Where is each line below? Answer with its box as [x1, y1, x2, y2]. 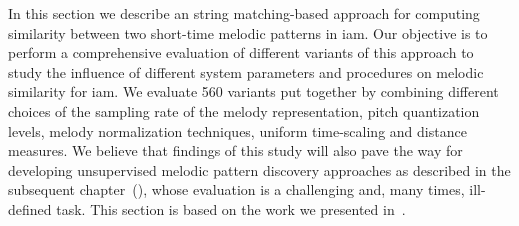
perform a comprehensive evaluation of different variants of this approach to [8, 42, 474, 63]
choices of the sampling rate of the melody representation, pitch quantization [8, 100, 480, 121]
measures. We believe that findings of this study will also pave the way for [8, 140, 463, 161]
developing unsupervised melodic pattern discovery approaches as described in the [8, 159, 511, 180]
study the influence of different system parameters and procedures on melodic [8, 61, 484, 82]
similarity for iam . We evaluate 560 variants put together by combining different [8, 81, 499, 102]
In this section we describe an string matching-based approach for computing [8, 3, 480, 23]
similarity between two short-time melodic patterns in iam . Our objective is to [8, 22, 488, 43]
